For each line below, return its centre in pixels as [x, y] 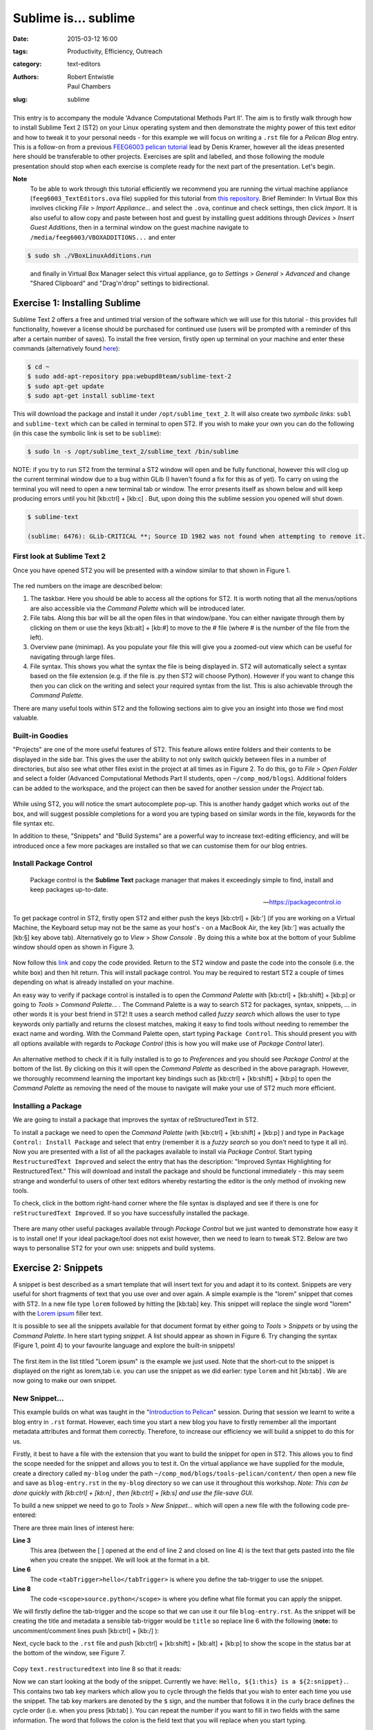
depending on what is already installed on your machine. [93, 982]
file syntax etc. [34, 823]
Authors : [26, 77]
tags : [20, 51]
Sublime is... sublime [74, 18]
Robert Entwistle [90, 77]
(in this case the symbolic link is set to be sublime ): [87, 433]
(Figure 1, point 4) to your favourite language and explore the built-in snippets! [124, 1345]
